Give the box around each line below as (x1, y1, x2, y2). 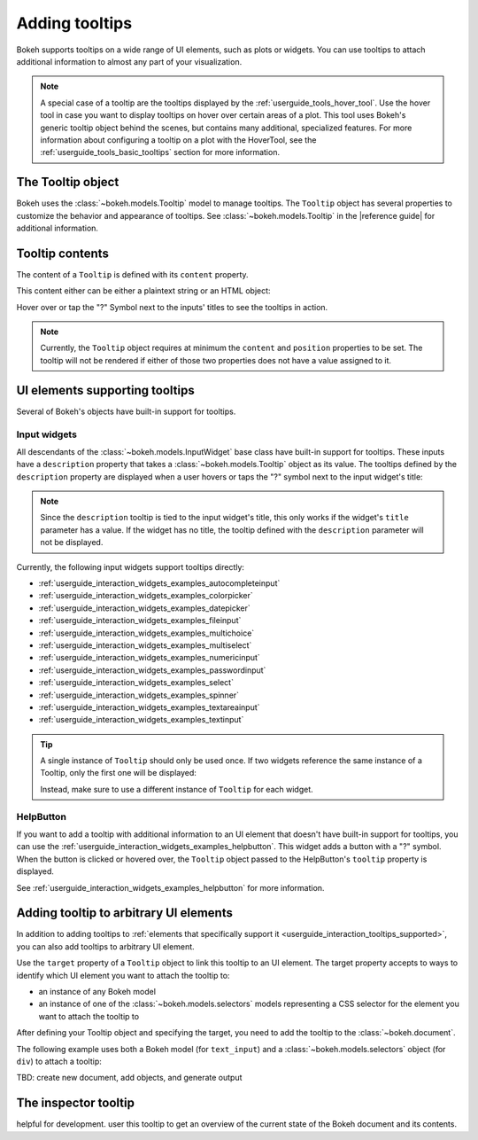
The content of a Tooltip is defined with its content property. (16, 269, 249, 279)
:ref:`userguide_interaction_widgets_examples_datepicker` (38, 603, 251, 613)
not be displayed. (40, 537, 104, 548)
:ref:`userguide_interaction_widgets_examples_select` (38, 677, 235, 688)
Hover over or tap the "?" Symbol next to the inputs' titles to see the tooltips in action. (16, 301, 328, 312)
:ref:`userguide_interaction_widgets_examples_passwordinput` (38, 665, 266, 675)
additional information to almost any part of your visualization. (16, 56, 243, 66)
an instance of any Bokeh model (38, 987, 157, 997)
